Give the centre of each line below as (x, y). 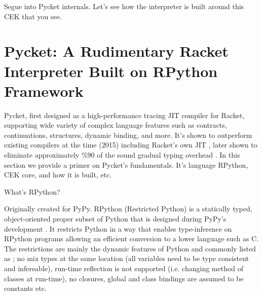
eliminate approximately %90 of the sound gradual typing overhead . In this (122, 155)
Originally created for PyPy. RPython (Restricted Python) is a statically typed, (128, 209)
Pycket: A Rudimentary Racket (116, 51)
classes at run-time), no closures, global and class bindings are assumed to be (124, 278)
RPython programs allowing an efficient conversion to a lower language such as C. (132, 238)
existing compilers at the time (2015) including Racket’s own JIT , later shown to (131, 145)
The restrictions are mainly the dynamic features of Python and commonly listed (130, 248)
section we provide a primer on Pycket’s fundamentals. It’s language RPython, (126, 164)
